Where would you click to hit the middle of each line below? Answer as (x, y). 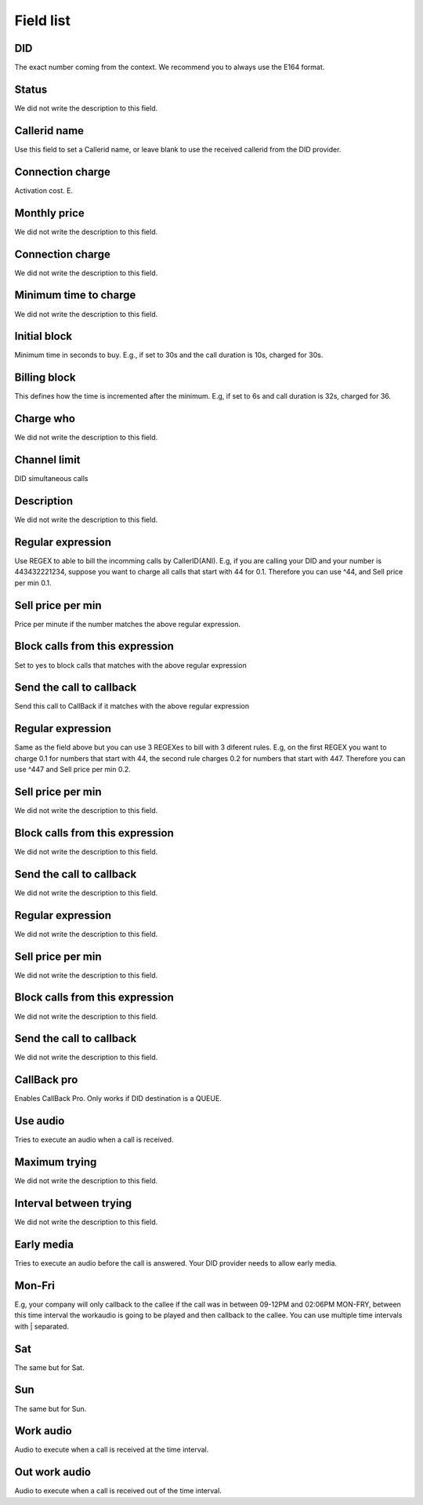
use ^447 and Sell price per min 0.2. (72, 770)
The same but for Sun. (51, 1408)
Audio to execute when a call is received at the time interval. (112, 1450)
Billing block (45, 378)
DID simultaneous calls (51, 479)
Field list (42, 20)
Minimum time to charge (75, 295)
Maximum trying (56, 1162)
